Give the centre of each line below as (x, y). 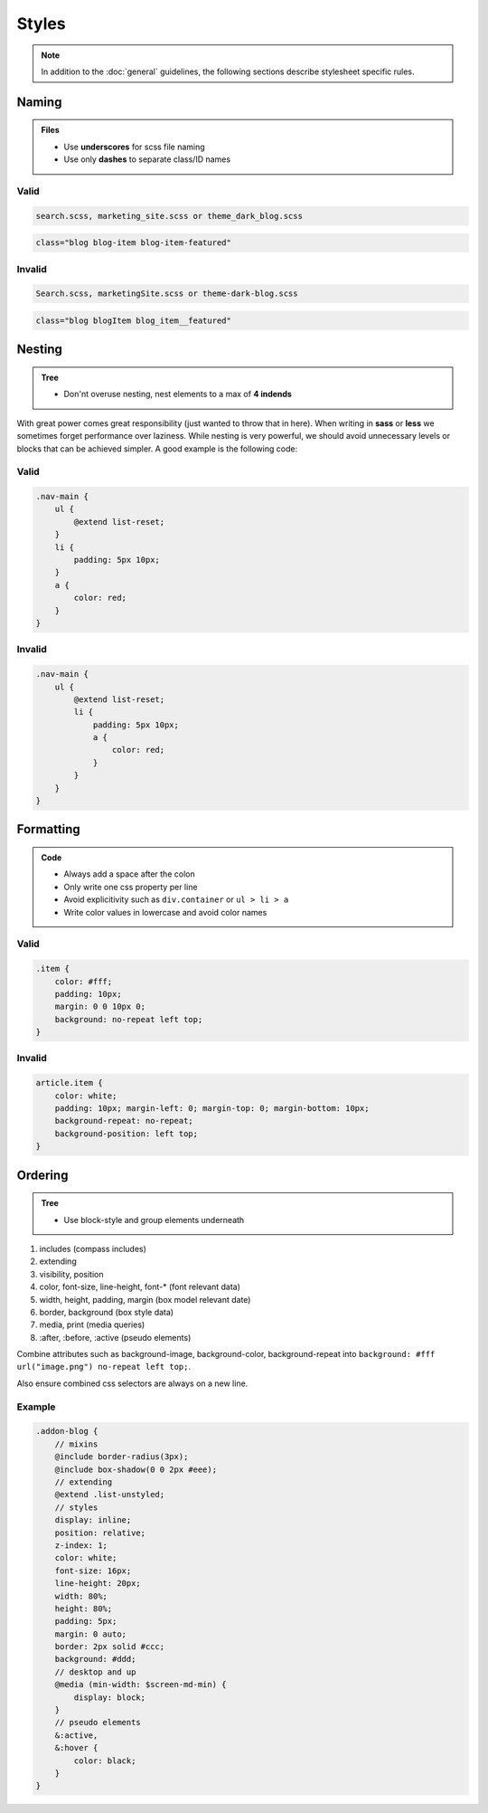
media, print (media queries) (92, 1324)
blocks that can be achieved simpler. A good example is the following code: (157, 449)
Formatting (48, 829)
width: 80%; (81, 1596)
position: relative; (100, 1533)
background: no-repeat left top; (129, 1019)
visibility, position (71, 1274)
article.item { (69, 1083)
